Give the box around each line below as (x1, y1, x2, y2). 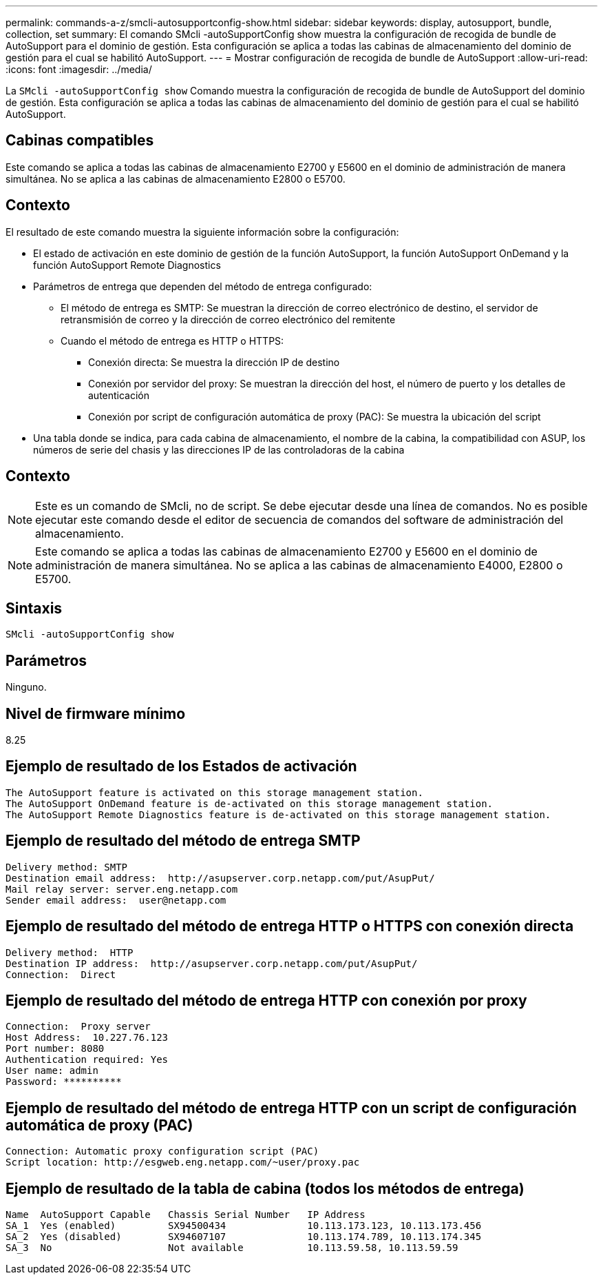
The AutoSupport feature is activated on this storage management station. (6, 786, 423, 798)
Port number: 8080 (6, 1043, 105, 1055)
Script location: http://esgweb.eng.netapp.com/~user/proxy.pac (6, 1157, 360, 1168)
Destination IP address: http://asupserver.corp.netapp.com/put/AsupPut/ (6, 957, 418, 969)
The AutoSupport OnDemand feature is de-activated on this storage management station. (6, 798, 494, 809)
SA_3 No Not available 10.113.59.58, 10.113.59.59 (6, 1242, 458, 1254)
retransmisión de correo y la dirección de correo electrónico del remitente (61, 313, 396, 325)
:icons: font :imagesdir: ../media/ (6, 63, 152, 75)
